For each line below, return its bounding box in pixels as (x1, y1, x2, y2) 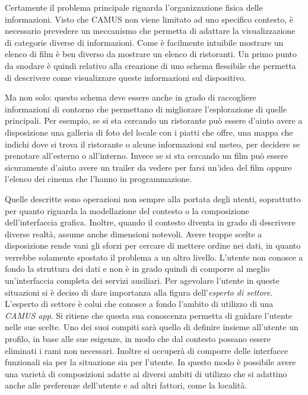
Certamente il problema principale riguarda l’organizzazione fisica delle (5, 1, 263, 13)
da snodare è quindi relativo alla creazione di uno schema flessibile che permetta (5, 59, 296, 71)
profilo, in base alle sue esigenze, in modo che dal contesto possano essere (5, 333, 271, 345)
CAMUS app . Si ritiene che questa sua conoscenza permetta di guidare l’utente (5, 309, 293, 321)
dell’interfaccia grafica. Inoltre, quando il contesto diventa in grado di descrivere (5, 216, 296, 228)
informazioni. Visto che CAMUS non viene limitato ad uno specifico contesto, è (5, 12, 293, 25)
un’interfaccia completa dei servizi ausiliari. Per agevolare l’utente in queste (5, 274, 280, 287)
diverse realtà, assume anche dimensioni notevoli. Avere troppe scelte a (5, 227, 262, 240)
